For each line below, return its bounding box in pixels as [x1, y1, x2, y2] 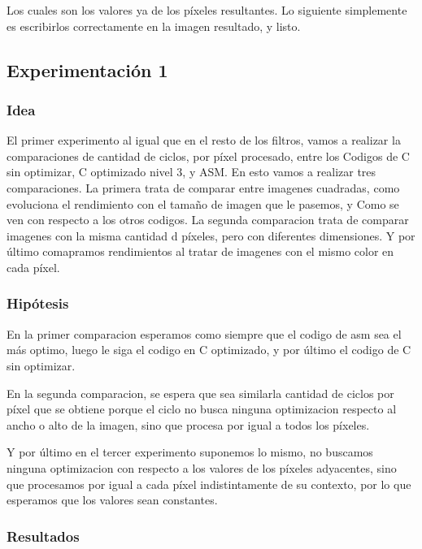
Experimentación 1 [7, 57, 168, 82]
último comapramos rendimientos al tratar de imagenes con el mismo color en [7, 243, 394, 260]
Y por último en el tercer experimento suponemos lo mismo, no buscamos [7, 443, 373, 460]
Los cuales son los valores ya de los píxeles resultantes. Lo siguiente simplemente [7, 2, 407, 18]
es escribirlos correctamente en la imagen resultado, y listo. [7, 17, 301, 34]
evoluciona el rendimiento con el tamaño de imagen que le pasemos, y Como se [7, 195, 399, 212]
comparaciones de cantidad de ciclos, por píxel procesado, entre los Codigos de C [7, 147, 410, 164]
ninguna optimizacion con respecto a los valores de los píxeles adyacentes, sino [7, 459, 397, 476]
